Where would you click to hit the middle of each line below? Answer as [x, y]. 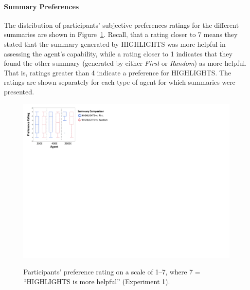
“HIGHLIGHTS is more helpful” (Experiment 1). [97, 281]
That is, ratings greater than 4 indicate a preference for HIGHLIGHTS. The [118, 72]
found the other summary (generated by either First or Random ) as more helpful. [125, 63]
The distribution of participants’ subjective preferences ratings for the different [121, 25]
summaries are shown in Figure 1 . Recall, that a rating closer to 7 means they [121, 34]
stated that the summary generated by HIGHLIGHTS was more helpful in [115, 44]
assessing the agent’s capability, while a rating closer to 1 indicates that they [118, 53]
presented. [19, 91]
